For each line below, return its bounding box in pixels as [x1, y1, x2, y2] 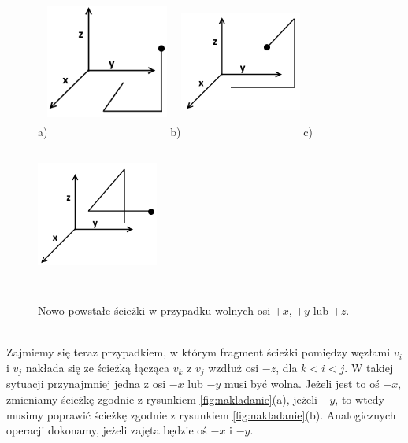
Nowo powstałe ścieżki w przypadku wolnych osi [38, 302, 271, 319]
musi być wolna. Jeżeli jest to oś [224, 375, 380, 392]
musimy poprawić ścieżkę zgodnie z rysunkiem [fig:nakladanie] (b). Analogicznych [6, 406, 396, 423]
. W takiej [344, 359, 394, 375]
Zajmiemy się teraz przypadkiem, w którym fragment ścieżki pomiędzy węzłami [6, 344, 391, 360]
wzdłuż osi [208, 359, 259, 375]
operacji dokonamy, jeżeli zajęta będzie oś [6, 422, 207, 438]
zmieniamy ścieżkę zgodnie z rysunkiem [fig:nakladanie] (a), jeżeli [6, 390, 317, 407]
